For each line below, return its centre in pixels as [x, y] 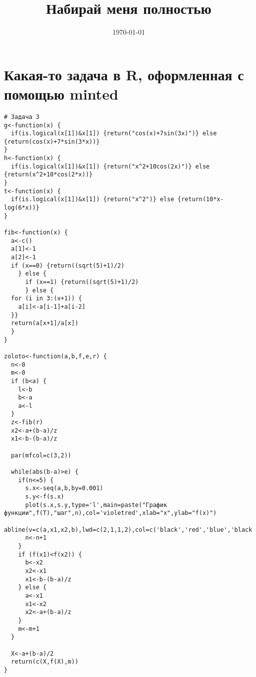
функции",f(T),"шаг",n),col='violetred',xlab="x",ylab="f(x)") [110, 513]
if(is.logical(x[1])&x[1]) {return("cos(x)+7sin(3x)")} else [114, 134]
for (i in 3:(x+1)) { [47, 299]
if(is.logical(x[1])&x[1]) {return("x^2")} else [93, 199]
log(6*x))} [22, 208]
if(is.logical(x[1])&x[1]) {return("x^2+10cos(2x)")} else [110, 166]
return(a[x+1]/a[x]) [45, 323]
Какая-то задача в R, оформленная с [124, 74]
